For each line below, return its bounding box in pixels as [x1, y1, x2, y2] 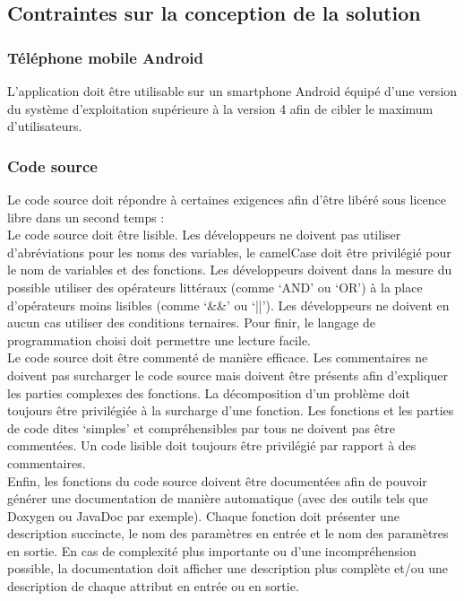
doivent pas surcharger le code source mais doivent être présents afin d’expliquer [7, 365, 448, 384]
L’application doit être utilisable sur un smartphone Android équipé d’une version [7, 82, 458, 100]
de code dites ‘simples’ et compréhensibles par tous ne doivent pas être [7, 418, 396, 437]
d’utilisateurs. [7, 117, 82, 135]
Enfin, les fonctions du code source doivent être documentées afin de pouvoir [7, 471, 427, 490]
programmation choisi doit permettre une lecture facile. [7, 330, 311, 349]
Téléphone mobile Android [7, 46, 203, 68]
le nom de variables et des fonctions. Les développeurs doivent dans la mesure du [7, 260, 452, 279]
